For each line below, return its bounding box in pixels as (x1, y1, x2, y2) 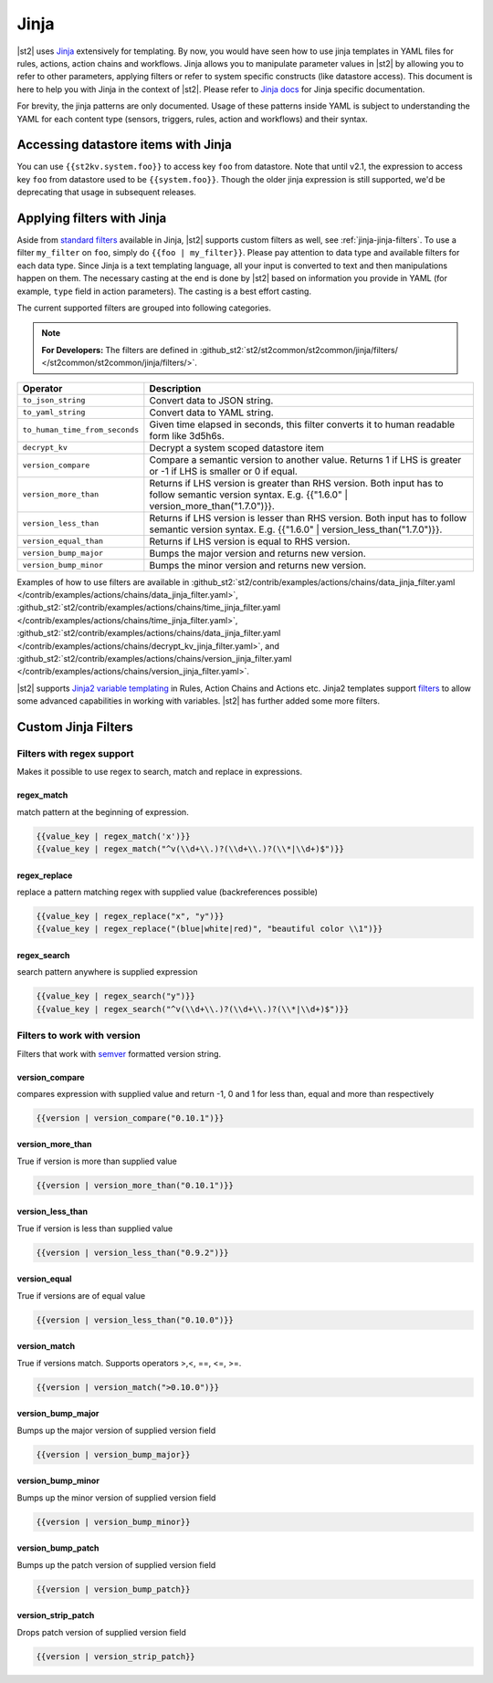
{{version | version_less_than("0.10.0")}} (36, 1314, 235, 1325)
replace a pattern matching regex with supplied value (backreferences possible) (16, 886, 319, 898)
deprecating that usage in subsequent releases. (16, 187, 196, 198)
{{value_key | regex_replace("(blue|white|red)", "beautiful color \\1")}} (36, 924, 383, 935)
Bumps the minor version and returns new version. (149, 559, 367, 571)
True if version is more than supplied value (16, 1155, 178, 1166)
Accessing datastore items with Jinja (16, 137, 232, 152)
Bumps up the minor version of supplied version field (16, 1492, 216, 1503)
